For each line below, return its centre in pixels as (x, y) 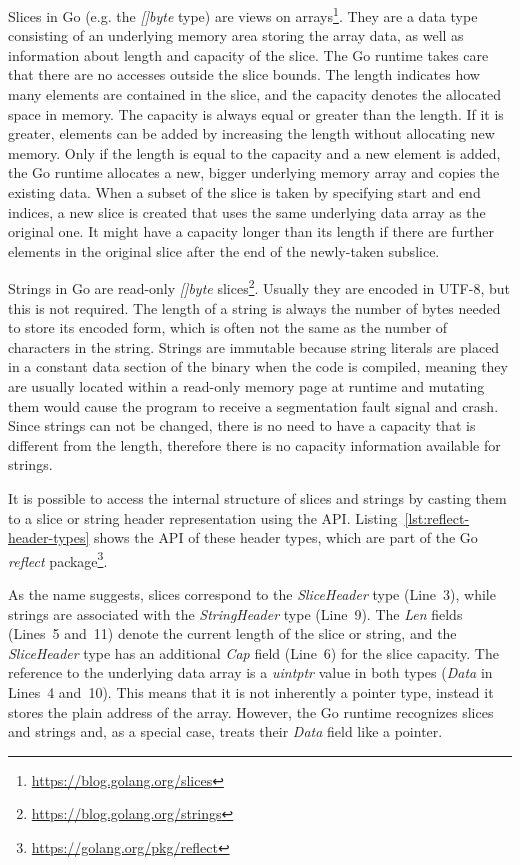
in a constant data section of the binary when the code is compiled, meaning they (258, 366)
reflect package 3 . (58, 559)
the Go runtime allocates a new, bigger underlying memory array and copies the (254, 172)
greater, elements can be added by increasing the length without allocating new (251, 133)
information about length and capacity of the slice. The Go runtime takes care (248, 54)
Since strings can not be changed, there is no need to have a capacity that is (242, 425)
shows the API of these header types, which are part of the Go (286, 537)
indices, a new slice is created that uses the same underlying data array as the (247, 211)
